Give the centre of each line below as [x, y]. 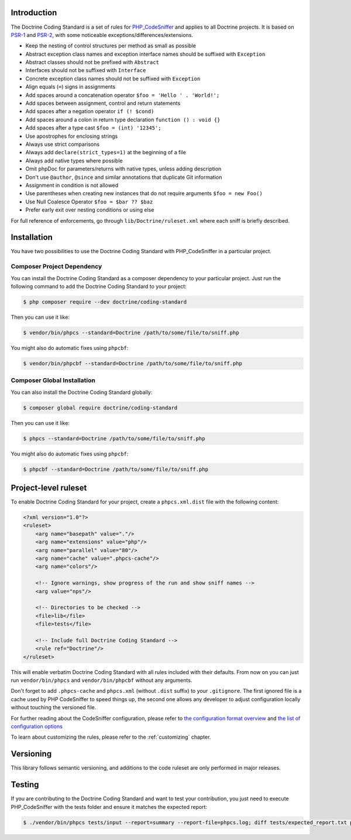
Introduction [34, 13]
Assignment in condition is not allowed [72, 185]
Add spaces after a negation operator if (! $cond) [90, 111]
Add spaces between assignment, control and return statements [103, 103]
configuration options [37, 726]
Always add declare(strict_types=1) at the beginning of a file [106, 152]
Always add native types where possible [74, 161]
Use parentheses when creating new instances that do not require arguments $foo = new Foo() [144, 193]
